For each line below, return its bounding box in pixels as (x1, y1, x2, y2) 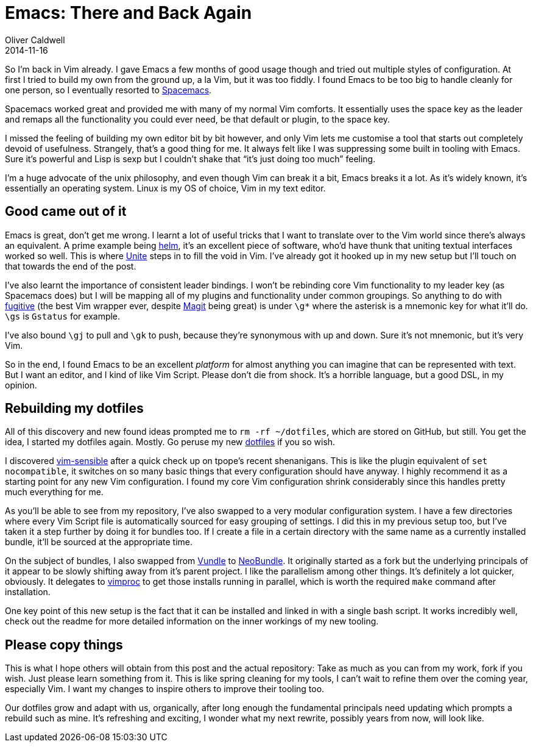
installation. (5, 587, 51, 598)
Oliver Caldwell (5, 34, 65, 45)
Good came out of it (5, 204, 127, 220)
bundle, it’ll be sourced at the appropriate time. (5, 537, 192, 548)
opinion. (5, 379, 37, 390)
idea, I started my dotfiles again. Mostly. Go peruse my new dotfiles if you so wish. (5, 437, 336, 448)
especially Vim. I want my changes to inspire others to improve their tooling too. (5, 684, 325, 695)
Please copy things (5, 637, 123, 652)
